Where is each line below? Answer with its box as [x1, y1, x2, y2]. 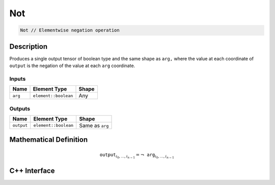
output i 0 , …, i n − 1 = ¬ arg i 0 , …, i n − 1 [99, 151, 174, 160]
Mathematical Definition [9, 135, 88, 144]
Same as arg [79, 122, 109, 129]
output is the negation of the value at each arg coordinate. [9, 63, 135, 69]
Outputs [9, 105, 31, 112]
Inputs [9, 75, 26, 82]
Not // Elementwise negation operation [20, 27, 120, 33]
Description [9, 42, 48, 51]
